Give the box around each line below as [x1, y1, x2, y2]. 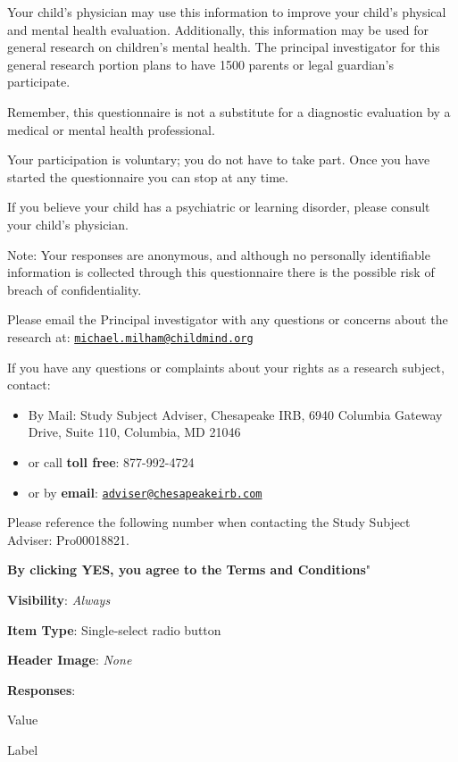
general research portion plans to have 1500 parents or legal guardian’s [7, 54, 395, 73]
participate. [7, 72, 71, 91]
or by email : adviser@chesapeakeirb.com [28, 482, 262, 501]
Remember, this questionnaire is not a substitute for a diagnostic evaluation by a [7, 102, 451, 121]
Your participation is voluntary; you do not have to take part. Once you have [7, 150, 430, 169]
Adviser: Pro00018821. [7, 530, 129, 548]
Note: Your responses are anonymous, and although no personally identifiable [7, 245, 430, 264]
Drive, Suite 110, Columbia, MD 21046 [28, 423, 241, 441]
